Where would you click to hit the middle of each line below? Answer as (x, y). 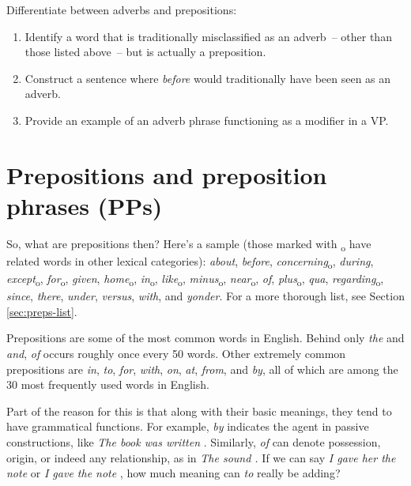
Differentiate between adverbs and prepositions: (122, 9)
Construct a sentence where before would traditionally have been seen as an (208, 78)
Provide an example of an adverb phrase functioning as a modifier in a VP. (207, 120)
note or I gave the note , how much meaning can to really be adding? (173, 473)
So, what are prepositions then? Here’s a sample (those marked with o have (189, 244)
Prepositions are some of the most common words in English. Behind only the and (205, 338)
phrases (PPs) (85, 205)
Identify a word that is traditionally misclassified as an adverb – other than (208, 36)
